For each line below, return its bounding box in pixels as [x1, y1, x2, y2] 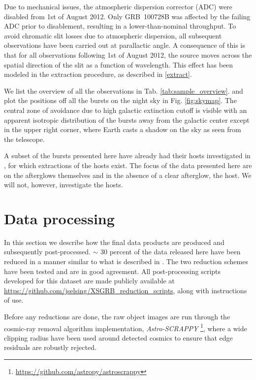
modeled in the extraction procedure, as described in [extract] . [4, 69, 192, 79]
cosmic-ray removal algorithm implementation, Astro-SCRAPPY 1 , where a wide [4, 321, 247, 333]
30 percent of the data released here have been [100, 246, 241, 257]
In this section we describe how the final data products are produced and [4, 237, 224, 247]
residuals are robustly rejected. [4, 342, 96, 352]
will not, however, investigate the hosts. [4, 179, 123, 190]
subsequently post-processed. [4, 246, 91, 257]
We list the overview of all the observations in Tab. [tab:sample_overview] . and [4, 85, 243, 96]
